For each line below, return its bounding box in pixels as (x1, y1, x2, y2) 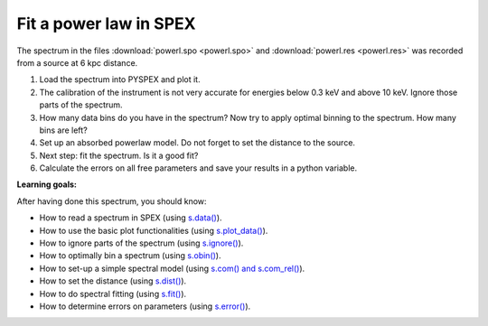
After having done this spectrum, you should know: (16, 195, 207, 207)
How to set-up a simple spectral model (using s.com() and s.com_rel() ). (39, 263, 305, 274)
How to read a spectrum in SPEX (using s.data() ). (39, 212, 222, 223)
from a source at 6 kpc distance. (16, 57, 138, 68)
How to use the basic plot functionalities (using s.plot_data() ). (39, 225, 268, 236)
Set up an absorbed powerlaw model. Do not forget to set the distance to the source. (39, 137, 356, 148)
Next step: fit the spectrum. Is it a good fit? (39, 150, 199, 161)
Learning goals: (16, 179, 77, 190)
